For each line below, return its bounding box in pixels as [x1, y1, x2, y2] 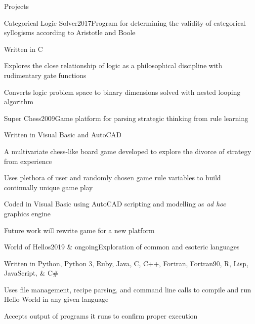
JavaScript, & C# [4, 268, 58, 278]
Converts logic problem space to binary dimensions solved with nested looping [4, 86, 241, 97]
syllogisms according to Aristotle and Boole [4, 27, 135, 38]
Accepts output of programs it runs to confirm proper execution [4, 311, 198, 321]
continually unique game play [4, 182, 93, 192]
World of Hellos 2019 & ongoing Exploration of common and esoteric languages [4, 242, 240, 252]
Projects [4, 1, 29, 11]
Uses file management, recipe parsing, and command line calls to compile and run [4, 284, 252, 294]
